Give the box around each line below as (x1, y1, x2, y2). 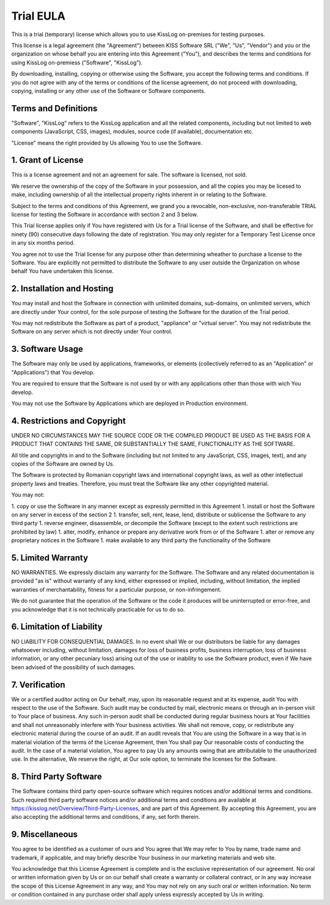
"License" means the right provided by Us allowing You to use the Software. (11, 139, 203, 146)
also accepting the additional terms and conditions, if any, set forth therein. (11, 813, 200, 821)
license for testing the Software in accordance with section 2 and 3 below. (11, 211, 199, 218)
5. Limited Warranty (11, 553, 89, 563)
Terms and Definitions (11, 103, 98, 113)
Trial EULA (11, 9, 65, 23)
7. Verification (11, 679, 65, 690)
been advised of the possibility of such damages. (11, 663, 136, 671)
